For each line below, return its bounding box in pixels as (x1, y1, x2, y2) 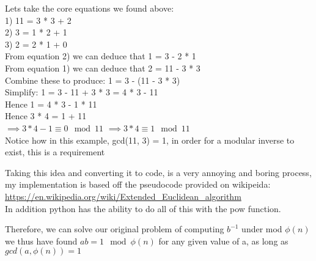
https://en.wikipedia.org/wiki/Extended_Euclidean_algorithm (5, 189, 241, 202)
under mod (241, 222, 282, 235)
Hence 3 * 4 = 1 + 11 (5, 109, 87, 122)
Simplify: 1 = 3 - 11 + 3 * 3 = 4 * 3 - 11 (5, 86, 158, 98)
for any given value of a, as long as (158, 234, 288, 247)
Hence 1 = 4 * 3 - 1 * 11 (5, 97, 97, 110)
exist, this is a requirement (5, 145, 105, 158)
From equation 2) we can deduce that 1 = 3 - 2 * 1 (5, 50, 196, 62)
